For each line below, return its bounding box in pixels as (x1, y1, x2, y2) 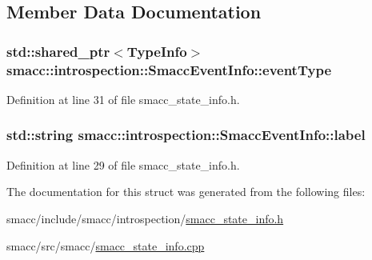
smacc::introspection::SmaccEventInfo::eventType (6, 59, 332, 79)
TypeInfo (126, 41, 187, 61)
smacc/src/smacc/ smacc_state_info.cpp (6, 237, 205, 254)
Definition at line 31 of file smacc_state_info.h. (6, 90, 240, 107)
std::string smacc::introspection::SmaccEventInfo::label (6, 125, 366, 145)
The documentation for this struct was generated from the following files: (6, 183, 366, 200)
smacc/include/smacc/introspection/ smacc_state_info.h (6, 210, 284, 226)
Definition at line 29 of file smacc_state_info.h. (6, 156, 240, 173)
